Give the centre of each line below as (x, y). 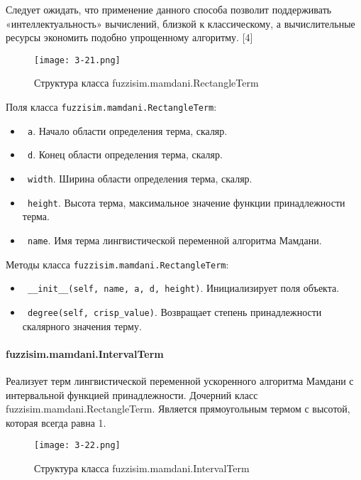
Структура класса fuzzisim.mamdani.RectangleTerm (146, 83)
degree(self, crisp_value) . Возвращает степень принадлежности (174, 311)
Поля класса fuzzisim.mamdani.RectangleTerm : (111, 107)
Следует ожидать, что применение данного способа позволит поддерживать (169, 9)
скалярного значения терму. (82, 326)
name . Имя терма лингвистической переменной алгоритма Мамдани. (174, 240)
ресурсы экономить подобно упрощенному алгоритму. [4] (129, 37)
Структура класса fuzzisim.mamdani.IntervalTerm (142, 468)
